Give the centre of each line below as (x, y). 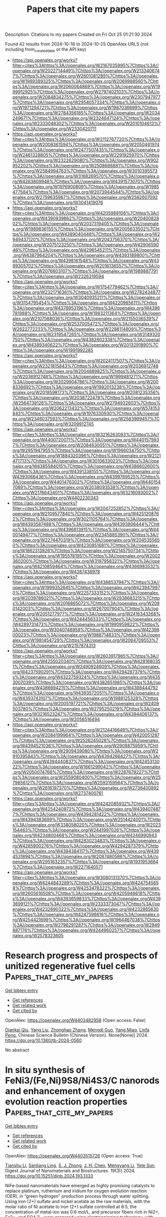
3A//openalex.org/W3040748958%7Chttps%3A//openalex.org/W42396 (86, 629)
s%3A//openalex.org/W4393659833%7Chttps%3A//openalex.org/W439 (86, 898)
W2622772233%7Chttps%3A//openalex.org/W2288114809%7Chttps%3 (86, 329)
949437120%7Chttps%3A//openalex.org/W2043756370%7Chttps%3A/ (86, 239)
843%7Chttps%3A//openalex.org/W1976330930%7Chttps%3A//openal (86, 413)
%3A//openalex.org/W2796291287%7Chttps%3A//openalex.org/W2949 (86, 925)
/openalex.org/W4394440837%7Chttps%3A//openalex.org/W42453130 (86, 761)
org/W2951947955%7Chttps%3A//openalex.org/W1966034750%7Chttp (86, 450)
